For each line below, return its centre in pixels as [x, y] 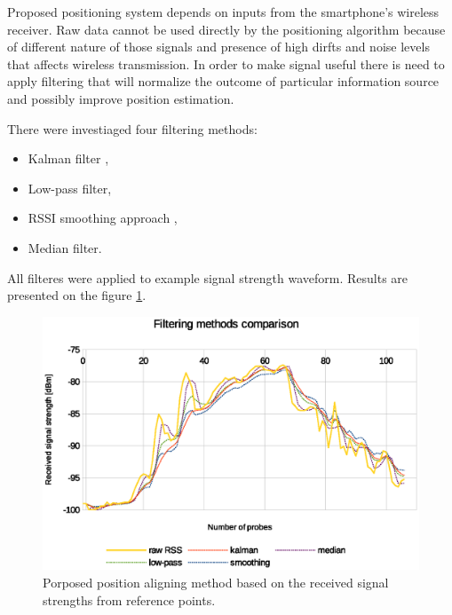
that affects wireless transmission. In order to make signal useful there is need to [226, 63]
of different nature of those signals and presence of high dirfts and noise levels [218, 47]
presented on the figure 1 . [77, 295]
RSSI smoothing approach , [103, 218]
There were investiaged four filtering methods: [132, 128]
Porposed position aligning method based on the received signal [216, 583]
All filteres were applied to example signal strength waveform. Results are [208, 277]
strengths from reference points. [129, 599]
